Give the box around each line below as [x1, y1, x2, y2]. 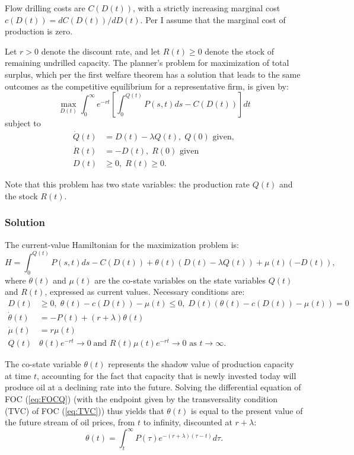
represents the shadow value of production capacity [108, 358, 294, 370]
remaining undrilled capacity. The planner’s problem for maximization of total [5, 56, 289, 69]
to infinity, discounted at [143, 416, 232, 428]
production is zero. [5, 25, 73, 37]
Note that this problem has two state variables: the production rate [5, 178, 250, 190]
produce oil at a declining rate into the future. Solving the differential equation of [5, 381, 301, 393]
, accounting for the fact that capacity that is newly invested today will [37, 369, 296, 381]
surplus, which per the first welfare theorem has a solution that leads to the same [5, 68, 301, 80]
